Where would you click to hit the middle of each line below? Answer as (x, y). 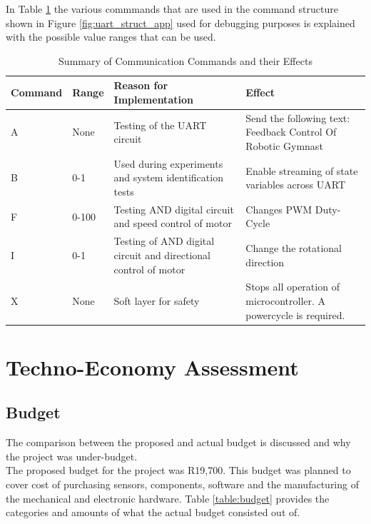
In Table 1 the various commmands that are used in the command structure (172, 9)
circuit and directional (162, 255)
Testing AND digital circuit (174, 209)
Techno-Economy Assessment (152, 367)
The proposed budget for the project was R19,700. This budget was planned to (178, 470)
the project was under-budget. (72, 456)
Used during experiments (168, 163)
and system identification (168, 177)
